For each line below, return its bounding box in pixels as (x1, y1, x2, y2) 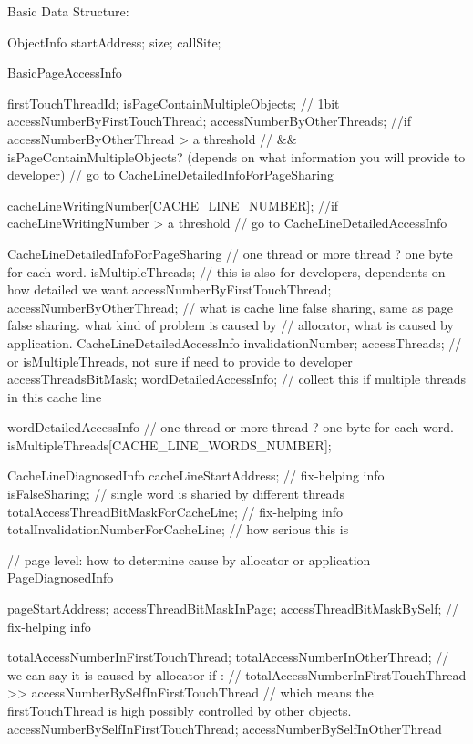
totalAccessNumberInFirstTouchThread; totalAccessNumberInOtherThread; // (7, 647, 449, 666)
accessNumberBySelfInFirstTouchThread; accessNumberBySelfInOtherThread (7, 718, 442, 738)
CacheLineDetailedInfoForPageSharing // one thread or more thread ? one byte (7, 243, 453, 263)
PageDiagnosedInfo (7, 568, 114, 587)
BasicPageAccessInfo (7, 63, 122, 82)
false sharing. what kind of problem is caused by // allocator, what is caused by (7, 315, 454, 335)
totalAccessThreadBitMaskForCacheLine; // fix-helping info (7, 501, 344, 521)
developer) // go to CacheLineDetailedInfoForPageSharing (7, 165, 334, 184)
